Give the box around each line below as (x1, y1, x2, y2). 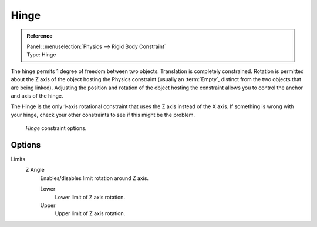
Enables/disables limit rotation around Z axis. (40, 174, 149, 182)
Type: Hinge (26, 51, 56, 58)
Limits (11, 155, 26, 162)
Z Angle (25, 166, 45, 173)
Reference (26, 32, 53, 39)
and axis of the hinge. (11, 92, 64, 99)
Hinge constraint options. (25, 125, 87, 132)
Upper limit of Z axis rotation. (55, 210, 126, 217)
